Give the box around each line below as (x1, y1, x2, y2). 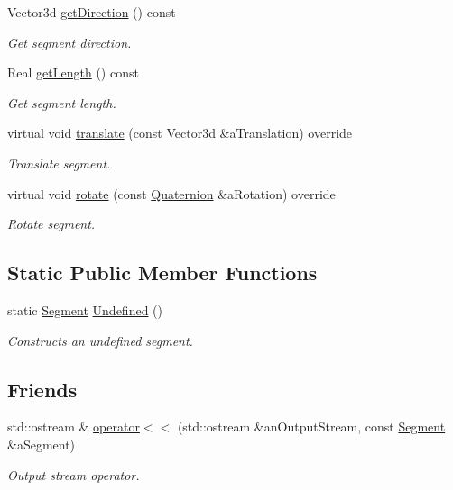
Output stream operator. (7, 465, 140, 484)
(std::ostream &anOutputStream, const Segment (177, 417, 446, 436)
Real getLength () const (7, 63, 139, 82)
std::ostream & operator (7, 417, 140, 436)
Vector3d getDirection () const (7, 3, 176, 21)
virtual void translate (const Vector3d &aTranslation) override (7, 123, 353, 142)
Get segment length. (7, 93, 116, 112)
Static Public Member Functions (7, 259, 318, 286)
